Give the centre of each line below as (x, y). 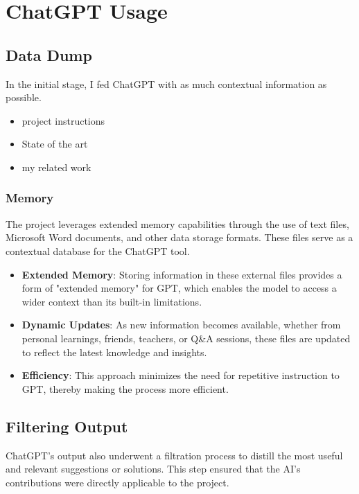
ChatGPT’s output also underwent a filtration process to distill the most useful (174, 455)
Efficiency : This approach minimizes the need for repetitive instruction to (181, 375)
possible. (24, 97)
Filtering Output (67, 426)
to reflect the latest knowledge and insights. (114, 352)
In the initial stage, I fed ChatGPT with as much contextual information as (166, 83)
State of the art (55, 144)
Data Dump (49, 54)
